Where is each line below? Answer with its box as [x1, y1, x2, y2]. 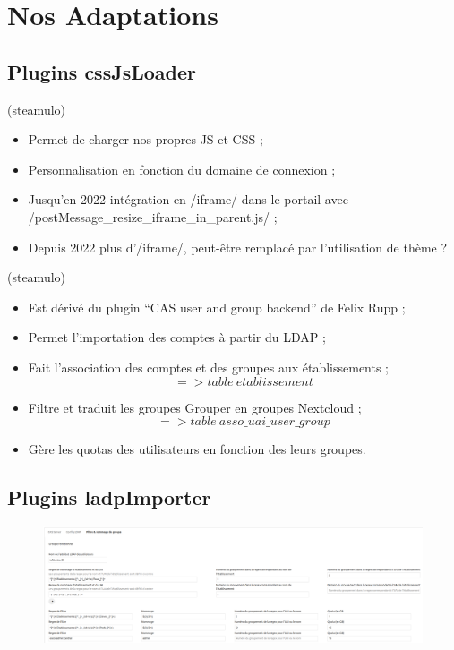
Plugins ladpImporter [7, 483, 211, 511]
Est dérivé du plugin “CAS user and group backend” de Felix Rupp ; [28, 297, 406, 316]
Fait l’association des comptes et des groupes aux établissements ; [28, 357, 390, 376]
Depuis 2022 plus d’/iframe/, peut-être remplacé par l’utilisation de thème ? [28, 237, 448, 256]
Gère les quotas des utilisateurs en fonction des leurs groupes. [28, 440, 366, 458]
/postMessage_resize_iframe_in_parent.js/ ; [28, 207, 278, 226]
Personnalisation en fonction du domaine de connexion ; [28, 159, 336, 178]
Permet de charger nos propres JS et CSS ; [28, 130, 263, 149]
